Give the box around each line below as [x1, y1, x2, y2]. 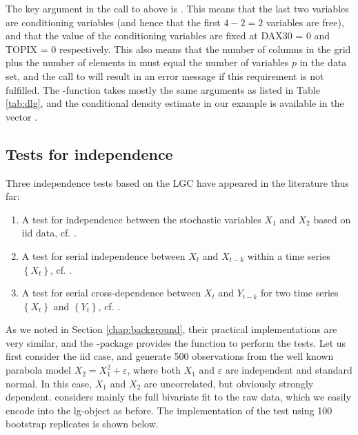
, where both [127, 363, 181, 377]
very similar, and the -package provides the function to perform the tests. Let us [6, 335, 346, 350]
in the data [299, 55, 347, 70]
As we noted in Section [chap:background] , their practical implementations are [6, 322, 337, 336]
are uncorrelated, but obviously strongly [143, 376, 314, 390]
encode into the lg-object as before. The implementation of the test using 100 [6, 403, 332, 417]
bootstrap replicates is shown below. [6, 416, 159, 431]
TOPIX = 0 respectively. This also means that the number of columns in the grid [6, 41, 351, 56]
